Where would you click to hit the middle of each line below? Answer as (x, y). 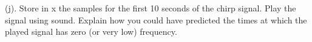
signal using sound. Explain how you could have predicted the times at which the (156, 19)
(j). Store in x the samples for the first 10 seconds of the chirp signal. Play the (151, 8)
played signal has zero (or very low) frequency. (91, 31)
